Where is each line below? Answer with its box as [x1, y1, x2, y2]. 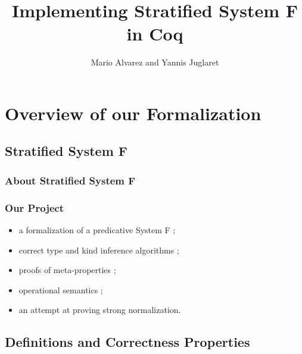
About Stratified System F [5, 173, 136, 187]
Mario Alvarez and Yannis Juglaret [91, 56, 219, 68]
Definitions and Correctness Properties [5, 333, 250, 351]
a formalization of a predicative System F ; [18, 223, 176, 236]
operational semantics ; [18, 283, 103, 296]
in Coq [126, 21, 183, 46]
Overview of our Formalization [5, 101, 261, 125]
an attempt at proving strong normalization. [18, 303, 181, 316]
